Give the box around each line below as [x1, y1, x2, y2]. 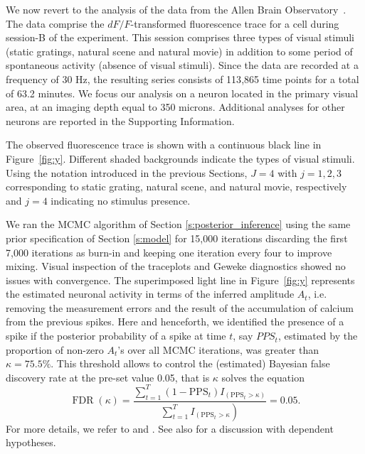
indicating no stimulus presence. [51, 193, 191, 207]
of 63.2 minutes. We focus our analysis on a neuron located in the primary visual [6, 85, 359, 100]
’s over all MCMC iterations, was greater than [117, 342, 319, 357]
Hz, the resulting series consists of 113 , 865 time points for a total [75, 71, 359, 86]
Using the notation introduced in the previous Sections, [6, 165, 248, 180]
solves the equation [221, 369, 305, 384]
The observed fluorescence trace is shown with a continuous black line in [6, 137, 322, 152]
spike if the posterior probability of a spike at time [6, 328, 226, 343]
